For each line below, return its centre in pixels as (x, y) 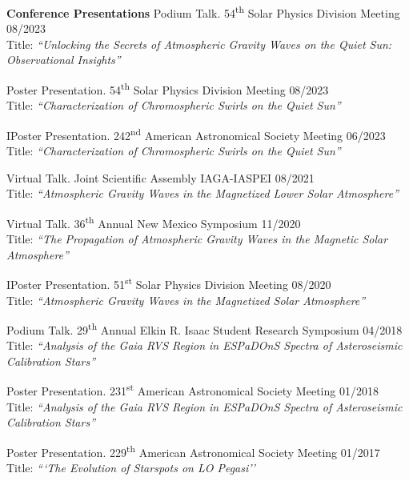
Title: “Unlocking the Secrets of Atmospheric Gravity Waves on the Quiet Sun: (199, 44)
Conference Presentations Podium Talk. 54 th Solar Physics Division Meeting (203, 12)
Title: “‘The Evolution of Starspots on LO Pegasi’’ (131, 468)
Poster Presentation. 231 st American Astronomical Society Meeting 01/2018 (192, 390)
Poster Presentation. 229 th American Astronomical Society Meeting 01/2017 (193, 451)
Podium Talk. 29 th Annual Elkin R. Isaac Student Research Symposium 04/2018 (204, 329)
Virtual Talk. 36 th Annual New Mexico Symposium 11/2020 (154, 222)
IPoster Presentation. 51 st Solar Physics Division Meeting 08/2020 (169, 283)
